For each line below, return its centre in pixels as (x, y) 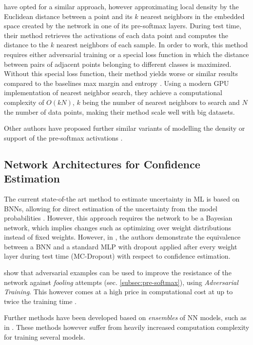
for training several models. (45, 336)
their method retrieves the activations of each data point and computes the (116, 35)
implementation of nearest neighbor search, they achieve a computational (113, 92)
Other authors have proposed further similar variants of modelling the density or (125, 128)
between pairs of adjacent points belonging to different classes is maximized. (118, 64)
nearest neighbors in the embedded (193, 16)
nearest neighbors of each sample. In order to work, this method (152, 45)
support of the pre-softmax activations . (63, 137)
